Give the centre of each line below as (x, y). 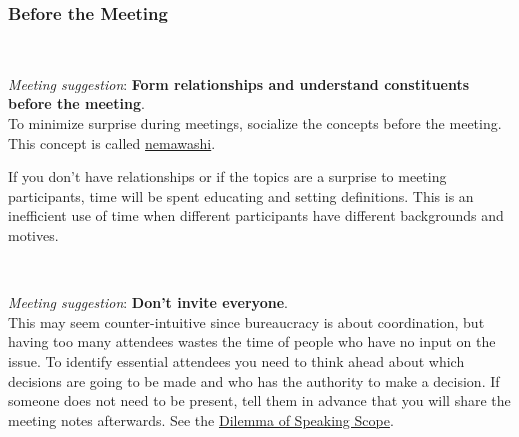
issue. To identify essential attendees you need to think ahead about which (236, 360)
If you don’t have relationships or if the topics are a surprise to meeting (227, 176)
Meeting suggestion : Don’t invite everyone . (148, 302)
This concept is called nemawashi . (112, 142)
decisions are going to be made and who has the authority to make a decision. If (254, 380)
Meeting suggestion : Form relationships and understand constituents (239, 83)
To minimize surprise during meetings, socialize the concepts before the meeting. (255, 123)
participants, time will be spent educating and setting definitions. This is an (241, 195)
